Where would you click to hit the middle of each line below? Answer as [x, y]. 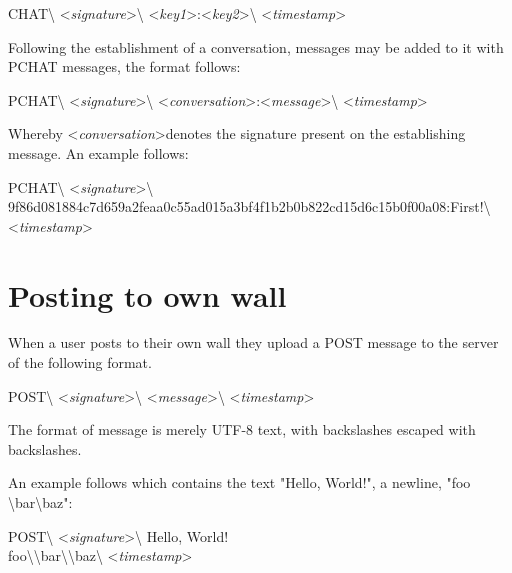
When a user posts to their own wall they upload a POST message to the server [253, 342]
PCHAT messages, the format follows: [124, 66]
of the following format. [80, 362]
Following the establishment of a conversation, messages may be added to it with [256, 46]
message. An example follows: [98, 152]
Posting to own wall [147, 294]
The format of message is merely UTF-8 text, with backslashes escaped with [242, 429]
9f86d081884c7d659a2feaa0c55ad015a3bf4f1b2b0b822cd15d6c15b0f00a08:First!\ [249, 206]
